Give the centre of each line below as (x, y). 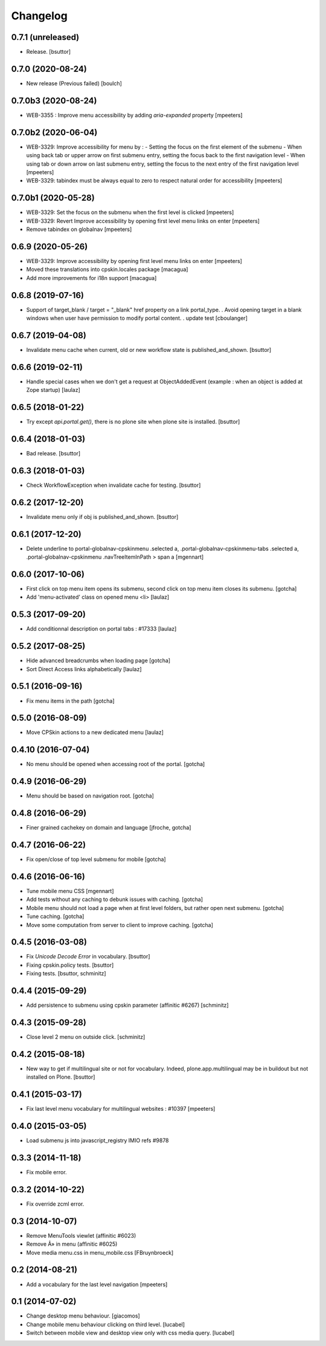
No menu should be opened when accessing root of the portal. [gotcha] (116, 764)
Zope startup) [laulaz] (53, 390)
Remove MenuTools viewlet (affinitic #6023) (81, 1235)
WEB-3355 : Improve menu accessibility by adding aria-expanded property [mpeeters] (134, 115)
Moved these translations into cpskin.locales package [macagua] (107, 270)
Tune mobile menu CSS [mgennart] (70, 891)
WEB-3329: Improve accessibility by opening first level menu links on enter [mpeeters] (134, 261)
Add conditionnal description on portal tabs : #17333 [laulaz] (101, 629)
